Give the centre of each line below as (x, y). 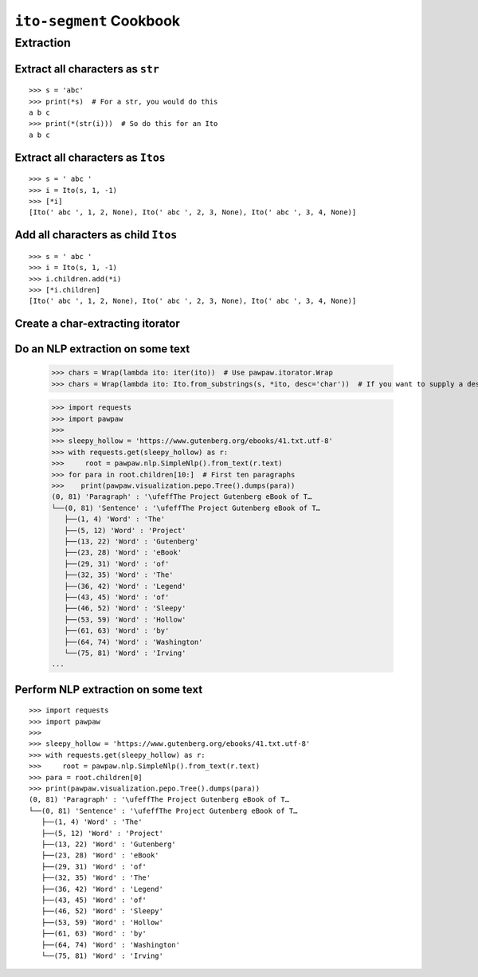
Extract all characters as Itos (90, 157)
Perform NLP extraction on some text (109, 689)
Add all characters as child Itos (96, 235)
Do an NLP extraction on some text (102, 349)
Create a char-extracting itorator (98, 324)
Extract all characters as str (87, 69)
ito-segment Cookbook (98, 21)
